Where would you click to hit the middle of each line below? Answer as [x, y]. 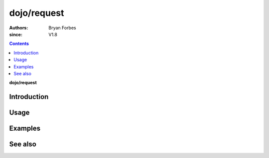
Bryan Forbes [63, 28]
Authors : [19, 28]
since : [16, 34]
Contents [19, 44]
